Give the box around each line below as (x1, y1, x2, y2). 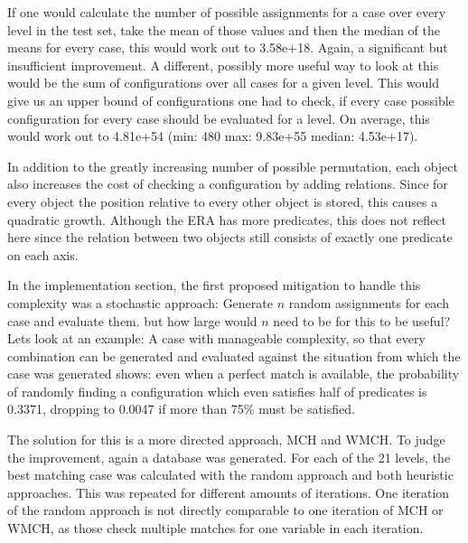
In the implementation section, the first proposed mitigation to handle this (7, 276, 421, 295)
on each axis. (7, 245, 79, 264)
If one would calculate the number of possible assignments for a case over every (7, 3, 446, 21)
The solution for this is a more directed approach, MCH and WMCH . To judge (7, 430, 445, 449)
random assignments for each (288, 293, 449, 312)
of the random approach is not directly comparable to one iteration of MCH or (7, 501, 444, 520)
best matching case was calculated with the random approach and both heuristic (7, 465, 454, 484)
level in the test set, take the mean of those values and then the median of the (7, 20, 440, 39)
